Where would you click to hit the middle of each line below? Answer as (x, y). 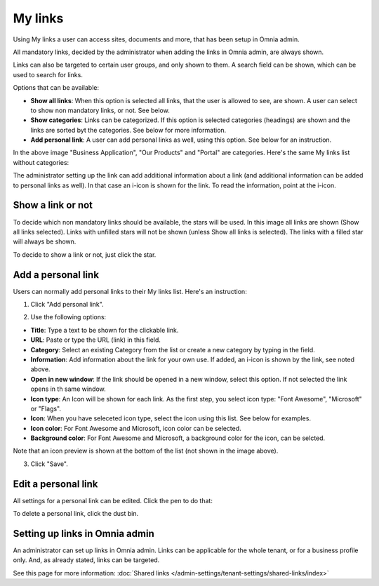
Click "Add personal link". (67, 304)
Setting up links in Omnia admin (84, 533)
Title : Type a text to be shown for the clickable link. (105, 330)
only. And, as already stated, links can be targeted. (86, 560)
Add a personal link (56, 275)
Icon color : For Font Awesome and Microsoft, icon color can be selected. (136, 428)
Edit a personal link (55, 484)
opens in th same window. (68, 389)
